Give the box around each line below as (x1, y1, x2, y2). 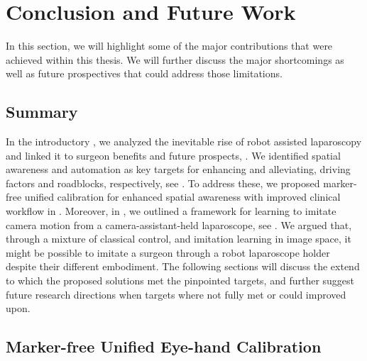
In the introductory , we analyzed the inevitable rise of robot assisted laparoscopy (6, 134, 362, 149)
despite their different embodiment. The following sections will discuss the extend (6, 259, 360, 274)
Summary (6, 101, 78, 123)
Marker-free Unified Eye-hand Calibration (6, 335, 322, 357)
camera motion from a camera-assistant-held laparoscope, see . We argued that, (6, 217, 352, 232)
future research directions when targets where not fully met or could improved (6, 287, 346, 301)
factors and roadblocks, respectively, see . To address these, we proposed (6, 175, 320, 190)
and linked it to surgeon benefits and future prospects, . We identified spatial (6, 148, 341, 162)
